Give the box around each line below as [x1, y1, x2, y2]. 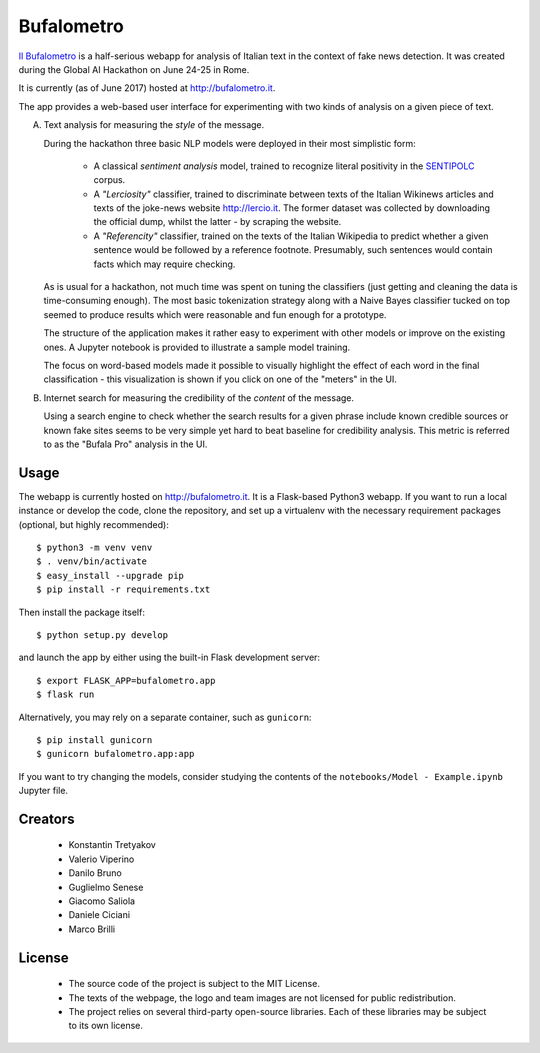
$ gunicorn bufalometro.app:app [36, 748, 195, 760]
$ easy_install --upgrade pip [36, 570, 185, 581]
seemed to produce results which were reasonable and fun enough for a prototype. [43, 308, 387, 320]
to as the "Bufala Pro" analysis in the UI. [43, 438, 208, 450]
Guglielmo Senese [68, 881, 144, 893]
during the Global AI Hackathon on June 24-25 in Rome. [18, 63, 250, 75]
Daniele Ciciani [68, 909, 130, 921]
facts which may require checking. [93, 258, 236, 270]
